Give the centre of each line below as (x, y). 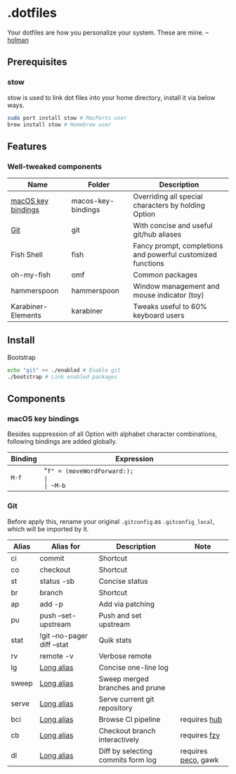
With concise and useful (173, 225)
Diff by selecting (126, 751)
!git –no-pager (64, 635)
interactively (119, 739)
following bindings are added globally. (62, 442)
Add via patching (126, 604)
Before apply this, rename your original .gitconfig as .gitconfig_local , (111, 521)
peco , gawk (199, 760)
